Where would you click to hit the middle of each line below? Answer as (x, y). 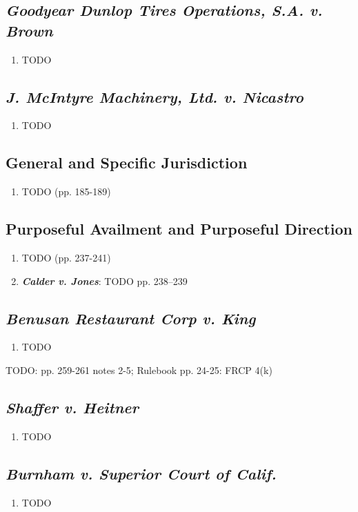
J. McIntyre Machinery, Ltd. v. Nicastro (155, 96)
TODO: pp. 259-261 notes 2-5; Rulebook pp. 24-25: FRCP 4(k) (139, 370)
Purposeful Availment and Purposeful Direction (179, 229)
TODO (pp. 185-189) (66, 191)
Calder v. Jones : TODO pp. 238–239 (105, 280)
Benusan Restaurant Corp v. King (131, 318)
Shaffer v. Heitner (72, 407)
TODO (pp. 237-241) (66, 257)
